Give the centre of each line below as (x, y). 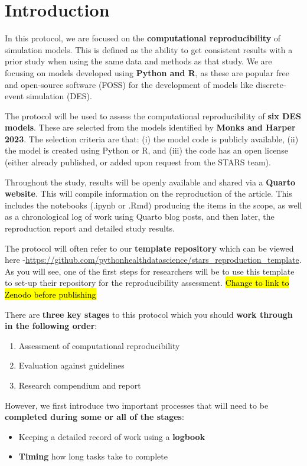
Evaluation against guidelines (71, 365)
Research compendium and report (80, 385)
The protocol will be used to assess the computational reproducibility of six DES (153, 115)
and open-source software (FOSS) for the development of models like (129, 84)
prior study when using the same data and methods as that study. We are (138, 61)
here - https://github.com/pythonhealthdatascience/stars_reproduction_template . (153, 260)
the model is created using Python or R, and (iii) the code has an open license (146, 150)
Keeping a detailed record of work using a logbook (112, 436)
